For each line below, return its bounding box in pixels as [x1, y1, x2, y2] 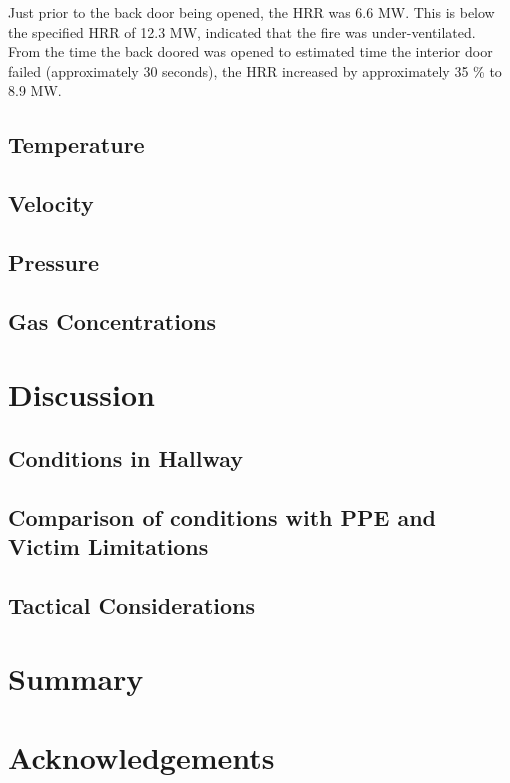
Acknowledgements [8, 736, 275, 777]
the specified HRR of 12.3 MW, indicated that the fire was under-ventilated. [8, 21, 476, 42]
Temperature [8, 129, 145, 160]
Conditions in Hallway [8, 442, 244, 473]
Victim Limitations [8, 531, 209, 562]
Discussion [8, 374, 155, 415]
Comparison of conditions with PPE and [8, 501, 437, 532]
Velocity [8, 188, 94, 219]
